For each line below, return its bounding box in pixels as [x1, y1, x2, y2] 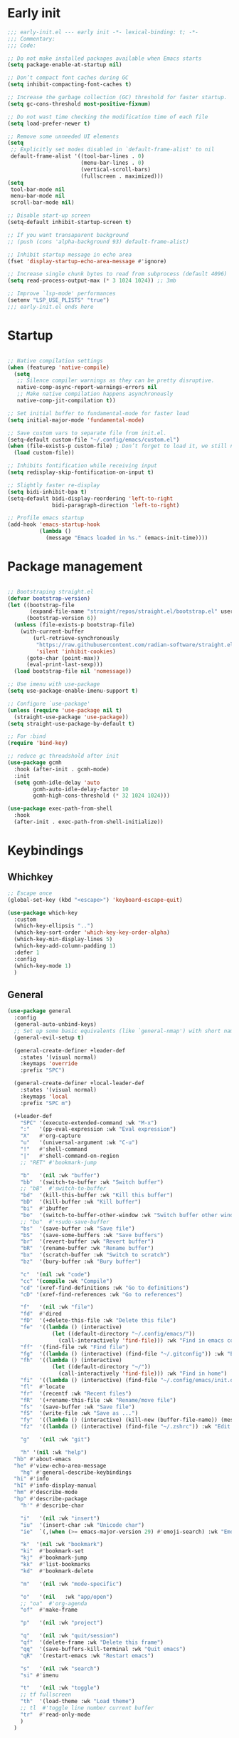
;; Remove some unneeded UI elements [7, 133, 119, 140]
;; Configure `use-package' [7, 700, 91, 707]
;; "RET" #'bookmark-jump [20, 1159, 97, 1166]
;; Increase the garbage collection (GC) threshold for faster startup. [7, 94, 228, 101]
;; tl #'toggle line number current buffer [20, 1704, 154, 1712]
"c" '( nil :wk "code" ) [20, 1271, 91, 1278]
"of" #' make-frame [20, 1607, 78, 1614]
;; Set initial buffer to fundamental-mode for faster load [7, 410, 190, 417]
